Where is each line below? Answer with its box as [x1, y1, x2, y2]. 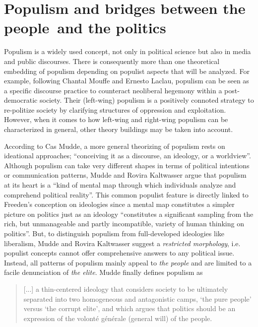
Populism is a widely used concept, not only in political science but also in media [4, 46, 251, 57]
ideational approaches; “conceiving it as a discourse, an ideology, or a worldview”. [4, 150, 251, 161]
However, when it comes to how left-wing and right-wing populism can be [4, 114, 228, 125]
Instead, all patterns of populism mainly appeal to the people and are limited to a [4, 257, 252, 267]
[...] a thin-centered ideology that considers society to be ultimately [23, 283, 228, 294]
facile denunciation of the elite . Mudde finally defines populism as [4, 267, 203, 277]
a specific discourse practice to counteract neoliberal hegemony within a [4, 85, 222, 95]
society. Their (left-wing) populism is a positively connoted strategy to [39, 95, 254, 105]
